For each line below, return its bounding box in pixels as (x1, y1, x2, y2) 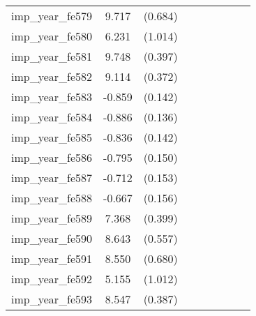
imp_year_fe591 (11, 250, 93, 266)
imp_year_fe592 (11, 271, 93, 287)
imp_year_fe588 (11, 190, 93, 206)
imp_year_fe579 (11, 8, 93, 24)
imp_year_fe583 (11, 89, 93, 105)
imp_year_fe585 (11, 129, 93, 145)
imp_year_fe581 (11, 48, 93, 64)
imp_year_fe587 (11, 170, 93, 186)
